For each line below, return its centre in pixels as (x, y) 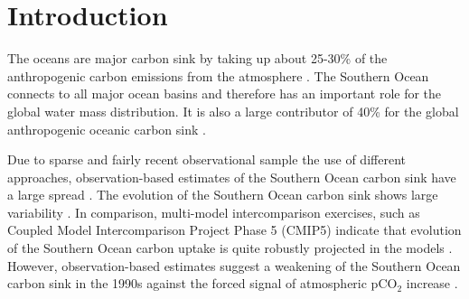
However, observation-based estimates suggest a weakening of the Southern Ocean (234, 265)
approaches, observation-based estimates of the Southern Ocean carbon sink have (232, 177)
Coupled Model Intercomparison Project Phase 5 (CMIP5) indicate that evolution (234, 230)
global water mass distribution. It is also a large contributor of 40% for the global (233, 111)
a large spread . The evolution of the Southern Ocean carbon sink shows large (223, 195)
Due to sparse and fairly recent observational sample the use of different (206, 159)
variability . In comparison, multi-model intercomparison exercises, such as (214, 212)
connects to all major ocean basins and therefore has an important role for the (225, 93)
